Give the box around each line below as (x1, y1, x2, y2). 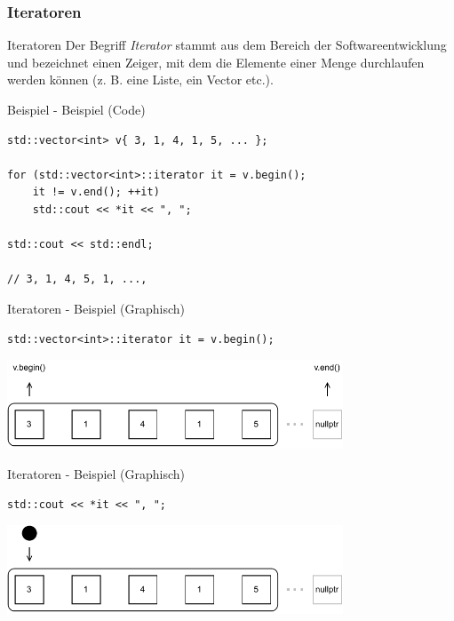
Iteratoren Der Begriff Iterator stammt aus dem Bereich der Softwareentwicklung (7, 36, 447, 54)
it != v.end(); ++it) (32, 186, 160, 199)
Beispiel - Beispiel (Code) (7, 100, 146, 118)
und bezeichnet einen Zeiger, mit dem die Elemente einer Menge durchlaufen (7, 52, 425, 71)
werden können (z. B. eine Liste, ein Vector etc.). (7, 70, 274, 89)
